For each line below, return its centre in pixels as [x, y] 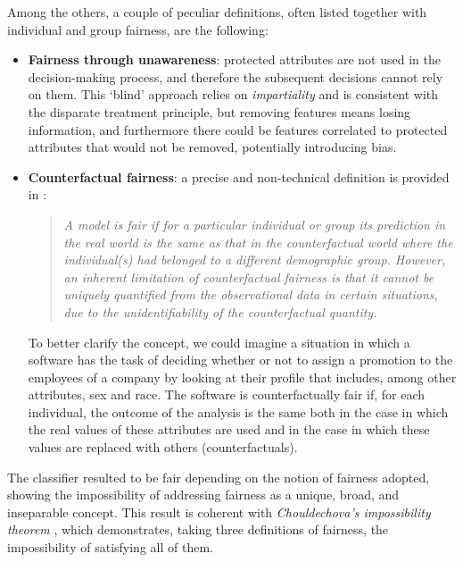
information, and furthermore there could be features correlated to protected [238, 129]
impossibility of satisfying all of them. [110, 547]
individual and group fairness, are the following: [138, 29]
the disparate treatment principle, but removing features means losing [219, 111]
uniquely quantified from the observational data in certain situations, [251, 294]
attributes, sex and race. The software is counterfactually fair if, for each [227, 394]
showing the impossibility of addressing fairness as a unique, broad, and [203, 495]
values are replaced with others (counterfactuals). [163, 447]
